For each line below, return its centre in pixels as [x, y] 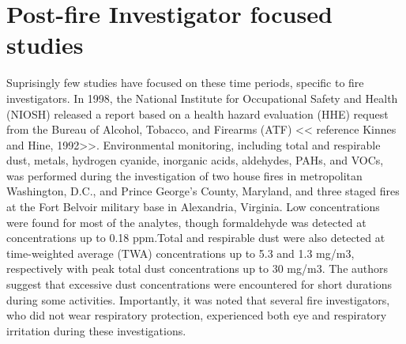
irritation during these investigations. [96, 330]
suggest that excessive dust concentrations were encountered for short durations [199, 284]
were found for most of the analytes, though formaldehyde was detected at [186, 222]
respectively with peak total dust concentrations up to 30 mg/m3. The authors [197, 268]
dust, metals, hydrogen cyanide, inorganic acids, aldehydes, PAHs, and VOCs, [195, 160]
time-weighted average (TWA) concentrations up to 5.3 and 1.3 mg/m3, [180, 253]
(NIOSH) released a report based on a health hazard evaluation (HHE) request [197, 113]
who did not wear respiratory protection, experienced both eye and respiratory [197, 315]
